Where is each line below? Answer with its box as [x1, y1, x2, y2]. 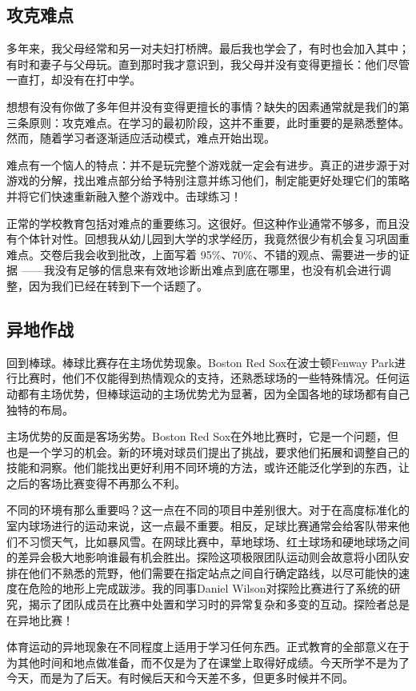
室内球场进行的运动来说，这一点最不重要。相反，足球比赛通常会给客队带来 [6, 517, 398, 534]
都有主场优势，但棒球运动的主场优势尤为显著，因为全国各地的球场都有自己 [17, 385, 410, 401]
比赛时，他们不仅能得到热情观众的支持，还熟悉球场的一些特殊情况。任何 [17, 369, 398, 386]
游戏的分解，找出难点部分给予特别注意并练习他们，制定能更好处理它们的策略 [6, 172, 410, 189]
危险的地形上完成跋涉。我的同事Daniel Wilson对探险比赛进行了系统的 [28, 580, 390, 597]
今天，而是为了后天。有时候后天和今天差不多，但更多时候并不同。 [6, 669, 354, 686]
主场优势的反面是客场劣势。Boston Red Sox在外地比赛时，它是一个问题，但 [6, 428, 399, 445]
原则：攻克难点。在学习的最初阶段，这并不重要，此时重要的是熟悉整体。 [28, 114, 410, 130]
